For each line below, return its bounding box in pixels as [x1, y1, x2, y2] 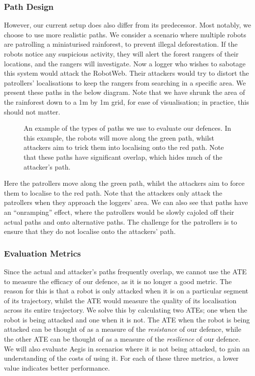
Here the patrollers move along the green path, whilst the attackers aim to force [4, 178, 245, 188]
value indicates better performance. [4, 362, 110, 373]
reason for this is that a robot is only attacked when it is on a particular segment [4, 286, 249, 296]
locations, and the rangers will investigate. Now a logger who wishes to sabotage [4, 58, 246, 68]
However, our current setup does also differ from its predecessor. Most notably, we [4, 20, 251, 30]
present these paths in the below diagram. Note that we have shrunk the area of [4, 87, 245, 97]
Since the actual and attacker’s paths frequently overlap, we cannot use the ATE [4, 266, 247, 276]
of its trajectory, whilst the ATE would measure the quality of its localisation [4, 295, 237, 305]
